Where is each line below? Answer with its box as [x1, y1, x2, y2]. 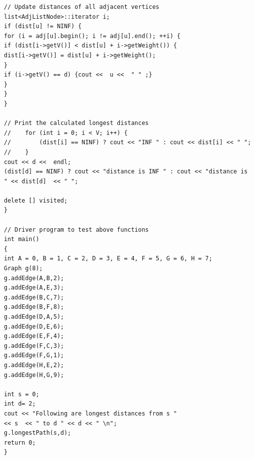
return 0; [4, 439, 36, 446]
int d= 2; [4, 400, 36, 408]
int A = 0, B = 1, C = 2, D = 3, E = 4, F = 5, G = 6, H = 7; [4, 255, 213, 262]
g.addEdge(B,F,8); [4, 303, 64, 311]
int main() [4, 236, 39, 243]
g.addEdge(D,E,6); [4, 323, 64, 330]
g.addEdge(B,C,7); [4, 293, 64, 301]
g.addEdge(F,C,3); [4, 342, 64, 349]
